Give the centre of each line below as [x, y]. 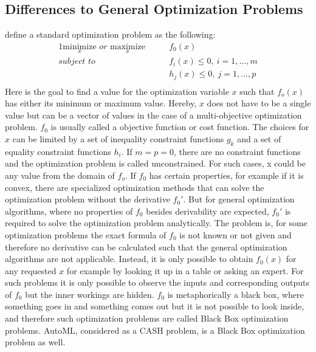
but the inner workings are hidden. [90, 294]
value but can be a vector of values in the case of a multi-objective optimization [153, 115]
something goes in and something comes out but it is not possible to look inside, [155, 306]
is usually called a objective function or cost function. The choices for [180, 127]
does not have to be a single [259, 103]
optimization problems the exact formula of [86, 234]
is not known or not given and [235, 234]
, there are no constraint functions [237, 151]
